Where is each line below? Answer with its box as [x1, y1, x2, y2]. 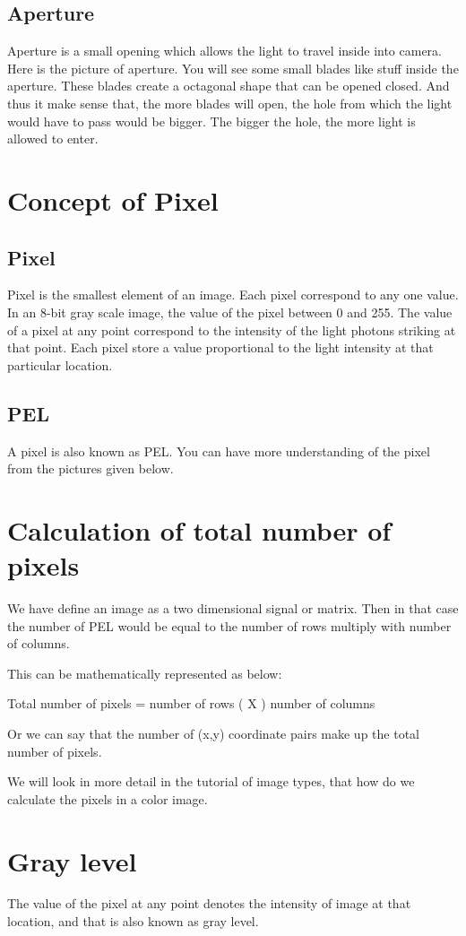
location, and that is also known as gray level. [7, 912, 259, 931]
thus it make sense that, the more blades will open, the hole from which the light [7, 93, 453, 112]
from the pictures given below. [7, 459, 174, 478]
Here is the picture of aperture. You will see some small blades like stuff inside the [7, 58, 459, 77]
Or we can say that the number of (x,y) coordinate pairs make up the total [7, 724, 419, 742]
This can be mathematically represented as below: [7, 663, 282, 682]
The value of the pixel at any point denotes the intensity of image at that [7, 894, 411, 913]
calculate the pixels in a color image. [7, 789, 208, 808]
